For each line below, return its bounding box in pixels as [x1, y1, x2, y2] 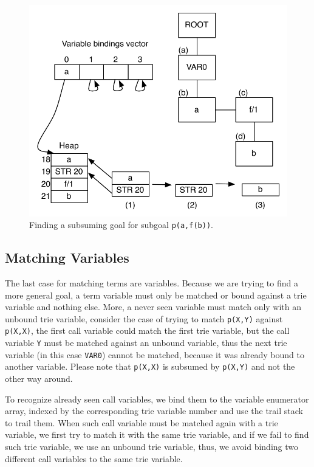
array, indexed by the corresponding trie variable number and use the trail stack [5, 404, 303, 417]
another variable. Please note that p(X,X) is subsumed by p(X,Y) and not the [5, 360, 295, 373]
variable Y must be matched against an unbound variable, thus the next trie [5, 336, 287, 349]
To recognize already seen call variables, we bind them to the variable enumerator [5, 392, 309, 405]
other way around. [5, 372, 73, 385]
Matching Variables [5, 248, 129, 267]
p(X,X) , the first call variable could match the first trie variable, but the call [5, 324, 290, 337]
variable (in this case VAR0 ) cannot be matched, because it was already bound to [5, 348, 304, 361]
